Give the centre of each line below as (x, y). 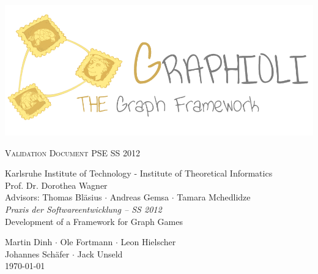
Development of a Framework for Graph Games (94, 221)
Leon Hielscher (148, 242)
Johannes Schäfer (37, 253)
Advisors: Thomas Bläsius (54, 197)
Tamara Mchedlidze (214, 197)
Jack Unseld (100, 253)
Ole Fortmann (87, 242)
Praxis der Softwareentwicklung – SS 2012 (83, 209)
